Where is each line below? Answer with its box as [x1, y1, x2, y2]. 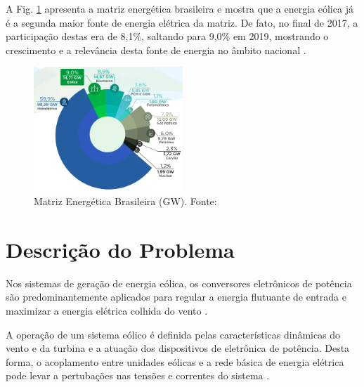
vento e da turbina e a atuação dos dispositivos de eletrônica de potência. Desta [6, 341, 350, 355]
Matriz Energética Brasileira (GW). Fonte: [34, 194, 217, 209]
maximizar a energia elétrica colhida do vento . [6, 303, 208, 318]
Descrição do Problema [6, 235, 235, 263]
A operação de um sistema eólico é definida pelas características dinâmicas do [6, 327, 341, 341]
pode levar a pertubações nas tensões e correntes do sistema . [6, 368, 270, 383]
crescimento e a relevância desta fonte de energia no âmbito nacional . [6, 42, 306, 57]
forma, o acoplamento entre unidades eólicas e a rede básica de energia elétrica [6, 354, 344, 369]
